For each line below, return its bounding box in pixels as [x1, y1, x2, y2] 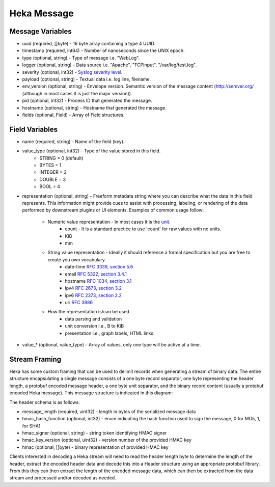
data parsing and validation [65, 316, 122, 322]
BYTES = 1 [39, 162, 62, 168]
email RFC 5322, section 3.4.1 [65, 270, 127, 277]
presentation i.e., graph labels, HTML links [65, 330, 154, 336]
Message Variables [9, 27, 72, 36]
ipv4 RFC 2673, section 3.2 [65, 285, 122, 291]
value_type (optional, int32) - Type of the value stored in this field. [22, 148, 161, 154]
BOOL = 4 [39, 183, 61, 190]
